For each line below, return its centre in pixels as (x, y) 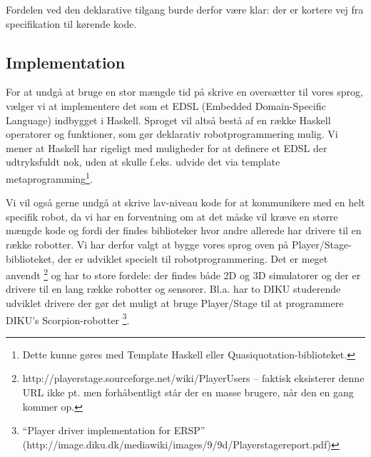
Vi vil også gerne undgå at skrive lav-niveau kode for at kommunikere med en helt (185, 202)
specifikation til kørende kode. (71, 23)
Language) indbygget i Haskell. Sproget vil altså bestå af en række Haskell (168, 120)
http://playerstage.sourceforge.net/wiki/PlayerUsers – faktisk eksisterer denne (193, 378)
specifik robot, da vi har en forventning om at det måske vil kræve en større (172, 216)
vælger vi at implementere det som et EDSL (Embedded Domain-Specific (166, 105)
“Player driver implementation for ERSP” (114, 430)
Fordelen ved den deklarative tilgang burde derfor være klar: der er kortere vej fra (185, 9)
